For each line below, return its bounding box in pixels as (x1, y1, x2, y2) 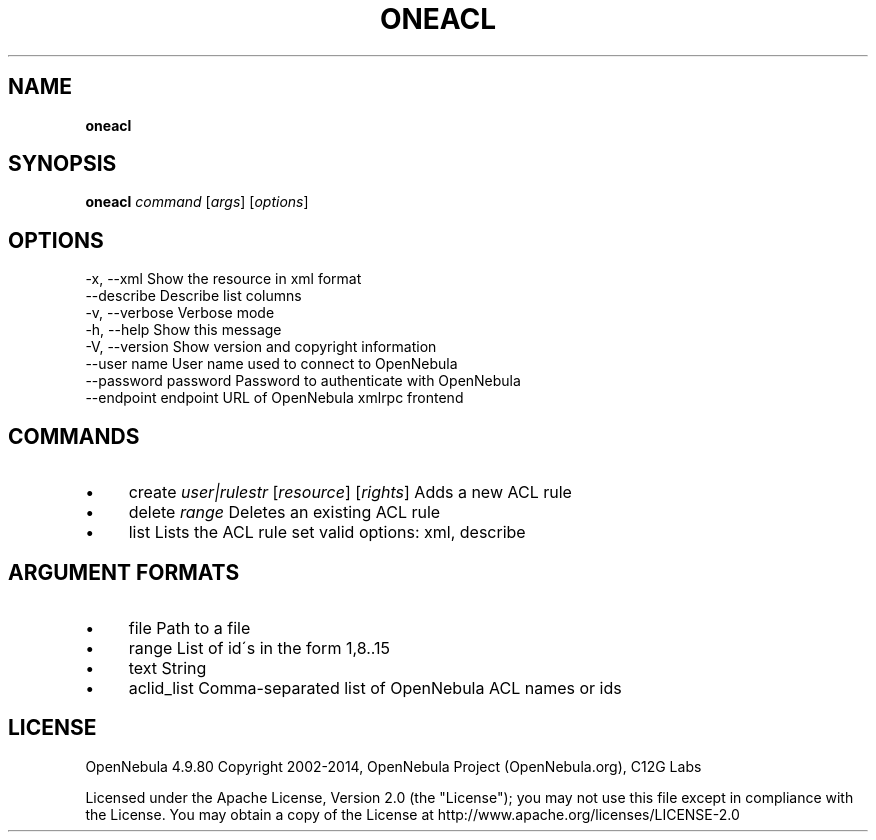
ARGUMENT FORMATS (8, 559, 240, 585)
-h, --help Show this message (85, 321, 282, 339)
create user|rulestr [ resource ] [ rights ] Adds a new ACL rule (128, 482, 572, 503)
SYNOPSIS (8, 151, 117, 177)
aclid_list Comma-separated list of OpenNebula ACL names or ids (128, 677, 622, 698)
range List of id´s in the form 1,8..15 (128, 637, 391, 658)
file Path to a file (128, 617, 251, 638)
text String (128, 657, 207, 678)
